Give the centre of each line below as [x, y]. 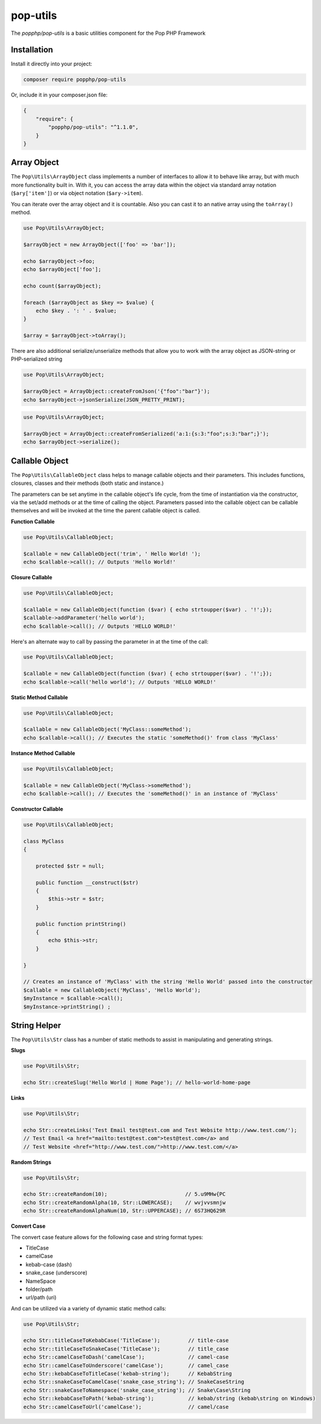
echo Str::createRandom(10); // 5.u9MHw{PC [125, 1194]
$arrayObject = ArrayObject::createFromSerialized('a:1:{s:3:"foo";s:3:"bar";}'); [146, 434]
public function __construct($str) [87, 883]
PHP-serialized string [37, 359]
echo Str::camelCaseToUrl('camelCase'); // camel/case [126, 1407]
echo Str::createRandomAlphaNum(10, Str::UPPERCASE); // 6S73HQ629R [125, 1211]
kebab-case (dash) [49, 1264]
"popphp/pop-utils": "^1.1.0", [93, 127]
